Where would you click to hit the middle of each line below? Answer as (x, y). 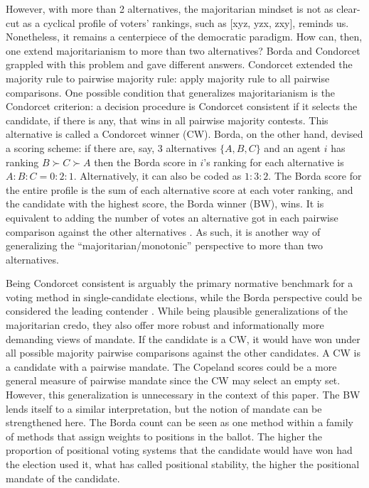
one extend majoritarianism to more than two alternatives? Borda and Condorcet (183, 50)
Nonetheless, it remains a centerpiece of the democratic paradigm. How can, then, (184, 37)
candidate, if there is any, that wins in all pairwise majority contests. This (167, 120)
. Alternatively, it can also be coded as (157, 176)
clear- (348, 9)
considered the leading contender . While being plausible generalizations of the (177, 311)
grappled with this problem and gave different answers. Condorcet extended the (179, 64)
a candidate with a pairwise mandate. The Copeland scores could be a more (171, 366)
